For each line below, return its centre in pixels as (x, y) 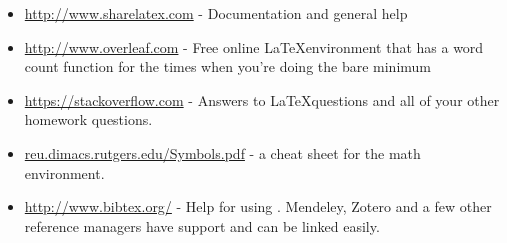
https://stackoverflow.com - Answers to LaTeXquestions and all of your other (262, 99)
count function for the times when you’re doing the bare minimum (228, 66)
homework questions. (88, 119)
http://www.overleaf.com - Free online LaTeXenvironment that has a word (254, 46)
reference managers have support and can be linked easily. (202, 225)
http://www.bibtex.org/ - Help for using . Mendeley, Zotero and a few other (258, 206)
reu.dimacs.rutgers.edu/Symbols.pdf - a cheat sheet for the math (222, 152)
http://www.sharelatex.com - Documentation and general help (216, 13)
